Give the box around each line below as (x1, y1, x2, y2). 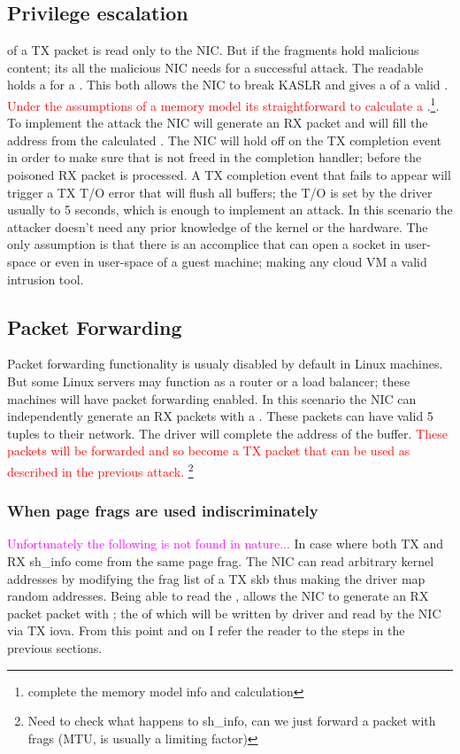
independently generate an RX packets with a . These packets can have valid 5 (7, 407, 433, 425)
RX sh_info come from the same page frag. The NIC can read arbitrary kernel (7, 552, 434, 570)
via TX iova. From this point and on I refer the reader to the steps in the (7, 621, 405, 640)
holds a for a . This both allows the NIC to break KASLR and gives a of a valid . (7, 75, 448, 94)
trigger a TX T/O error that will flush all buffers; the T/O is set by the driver (7, 183, 433, 201)
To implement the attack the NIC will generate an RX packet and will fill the (7, 113, 428, 132)
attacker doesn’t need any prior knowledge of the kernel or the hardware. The (7, 217, 428, 236)
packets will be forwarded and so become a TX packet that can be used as (7, 441, 410, 460)
